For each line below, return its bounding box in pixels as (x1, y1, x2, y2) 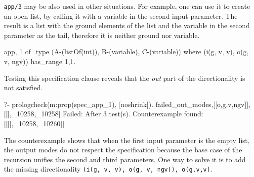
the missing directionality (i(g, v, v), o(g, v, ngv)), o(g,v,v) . (4, 164, 212, 174)
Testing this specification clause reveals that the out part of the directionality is (4, 72, 245, 83)
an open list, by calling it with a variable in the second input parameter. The (4, 10, 238, 21)
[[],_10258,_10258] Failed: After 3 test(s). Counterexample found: (4, 108, 203, 119)
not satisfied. (4, 82, 42, 93)
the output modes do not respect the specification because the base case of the (4, 144, 242, 155)
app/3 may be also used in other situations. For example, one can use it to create (4, 1, 250, 11)
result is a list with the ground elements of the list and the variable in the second (4, 20, 250, 31)
